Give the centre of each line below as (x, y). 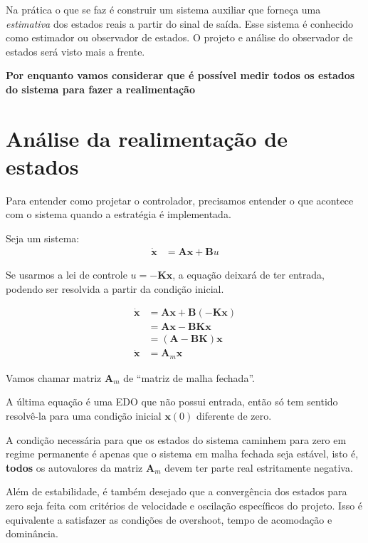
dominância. (32, 533)
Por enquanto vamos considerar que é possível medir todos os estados (180, 75)
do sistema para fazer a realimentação (100, 89)
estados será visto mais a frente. (75, 51)
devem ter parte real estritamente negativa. (259, 467)
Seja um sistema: (43, 238)
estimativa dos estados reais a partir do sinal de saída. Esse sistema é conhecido (179, 23)
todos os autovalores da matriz (74, 467)
